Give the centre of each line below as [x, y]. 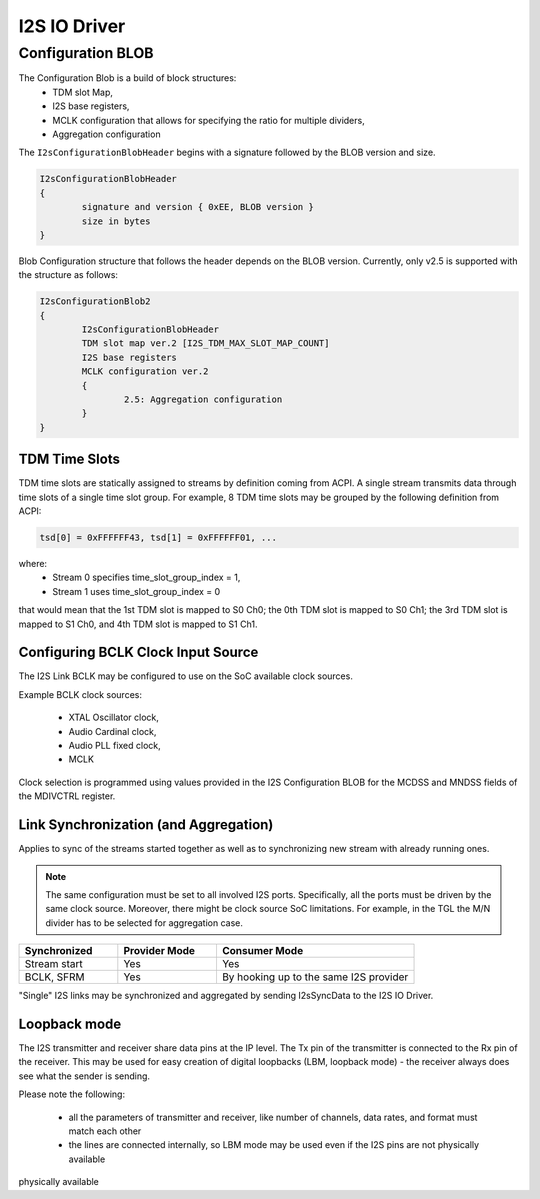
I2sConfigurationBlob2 [95, 301]
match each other [105, 1131]
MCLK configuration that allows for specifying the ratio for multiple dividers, [208, 120]
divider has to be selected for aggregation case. [144, 922]
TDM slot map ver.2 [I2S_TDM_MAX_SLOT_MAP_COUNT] [205, 343]
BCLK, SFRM [54, 977]
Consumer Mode [262, 951]
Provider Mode [159, 951]
